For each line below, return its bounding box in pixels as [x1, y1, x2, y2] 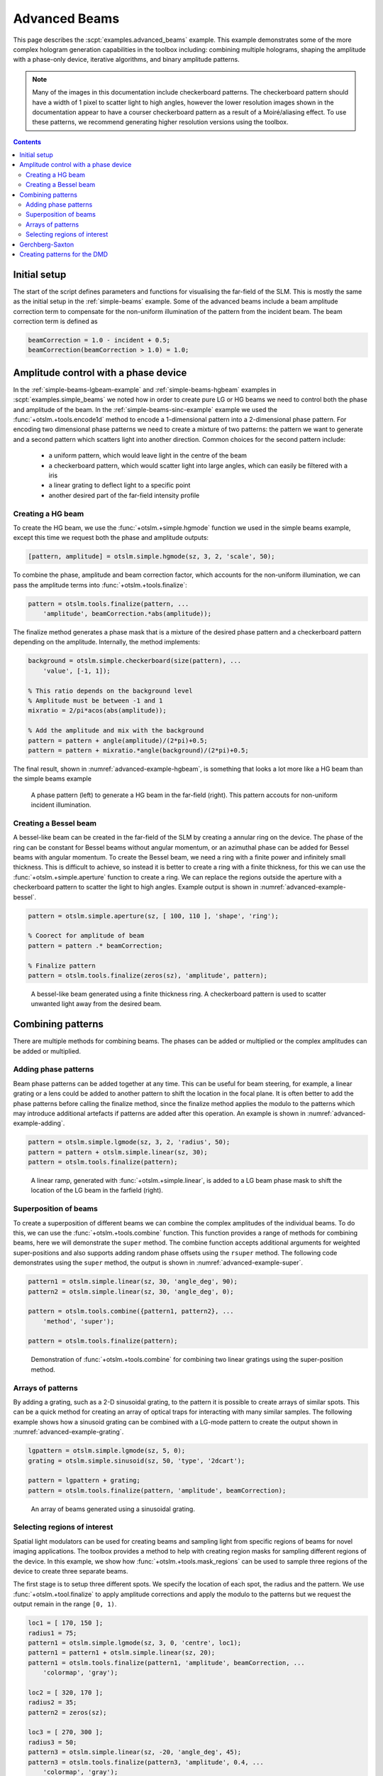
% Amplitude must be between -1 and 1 [28, 697, 163, 705]
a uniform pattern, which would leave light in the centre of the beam [48, 451, 248, 460]
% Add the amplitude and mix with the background [28, 727, 204, 735]
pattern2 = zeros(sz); [28, 1709, 107, 1716]
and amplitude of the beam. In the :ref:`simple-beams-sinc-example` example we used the [13, 405, 278, 413]
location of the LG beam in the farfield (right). [30, 1186, 163, 1195]
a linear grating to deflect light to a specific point [48, 481, 191, 489]
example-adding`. [13, 1119, 65, 1127]
